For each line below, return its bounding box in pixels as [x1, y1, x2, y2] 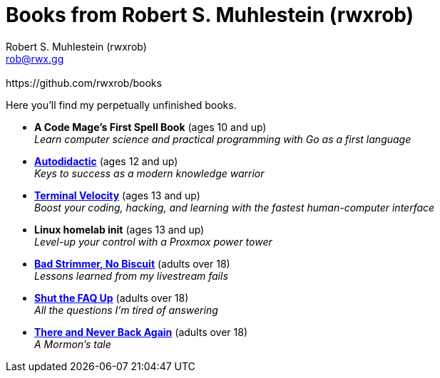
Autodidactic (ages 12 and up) [34, 154, 178, 167]
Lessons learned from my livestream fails [34, 269, 228, 282]
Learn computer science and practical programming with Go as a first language [34, 132, 411, 145]
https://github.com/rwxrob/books [6, 76, 162, 89]
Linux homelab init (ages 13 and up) [34, 223, 205, 236]
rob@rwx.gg [6, 52, 64, 65]
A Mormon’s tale [34, 337, 111, 350]
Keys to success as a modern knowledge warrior [34, 167, 265, 179]
